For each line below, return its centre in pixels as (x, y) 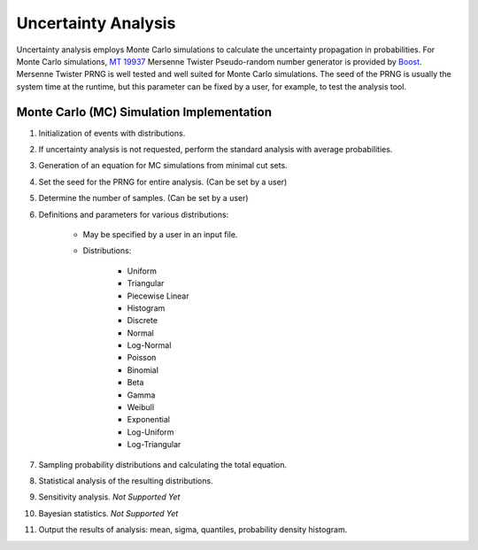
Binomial (143, 370)
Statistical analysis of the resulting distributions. (126, 481)
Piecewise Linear (158, 296)
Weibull (141, 407)
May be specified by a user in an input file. (160, 234)
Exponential (148, 420)
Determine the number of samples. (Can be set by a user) (143, 198)
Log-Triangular (154, 445)
